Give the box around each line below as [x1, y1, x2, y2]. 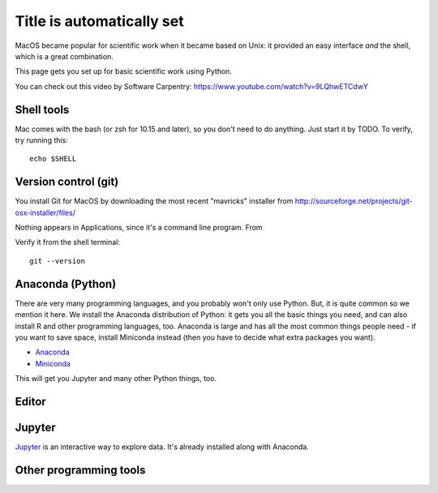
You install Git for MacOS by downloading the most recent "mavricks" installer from [15, 196, 294, 206]
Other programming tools [15, 463, 146, 477]
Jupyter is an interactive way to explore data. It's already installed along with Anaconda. [15, 442, 309, 452]
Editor [15, 394, 46, 409]
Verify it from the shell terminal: [15, 238, 121, 247]
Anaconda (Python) [15, 277, 117, 291]
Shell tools [15, 102, 70, 117]
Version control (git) [15, 175, 119, 189]
